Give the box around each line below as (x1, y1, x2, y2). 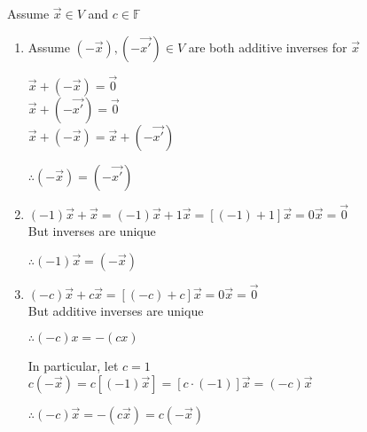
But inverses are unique (27, 222, 156, 240)
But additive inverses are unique (27, 301, 204, 319)
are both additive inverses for (188, 37, 347, 56)
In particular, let (27, 357, 119, 375)
